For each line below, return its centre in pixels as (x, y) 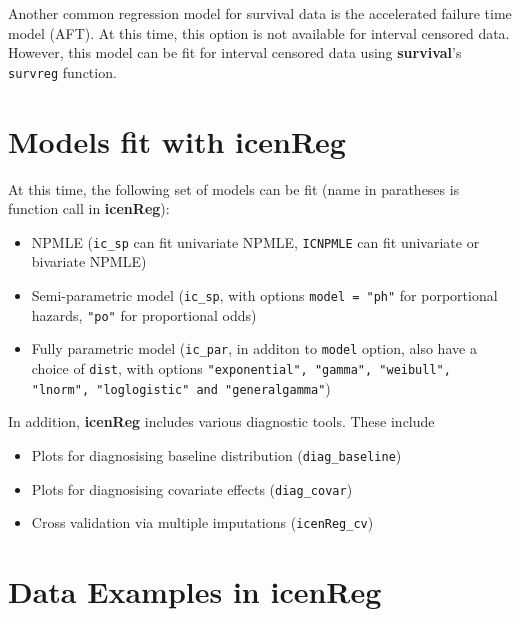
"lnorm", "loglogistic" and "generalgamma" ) (181, 387)
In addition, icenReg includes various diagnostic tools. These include (221, 421)
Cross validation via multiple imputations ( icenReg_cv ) (202, 522)
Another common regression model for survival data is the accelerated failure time (260, 13)
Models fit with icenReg (177, 140)
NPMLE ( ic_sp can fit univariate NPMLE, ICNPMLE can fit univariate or (255, 241)
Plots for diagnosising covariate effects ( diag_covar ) (192, 488)
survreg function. (62, 71)
